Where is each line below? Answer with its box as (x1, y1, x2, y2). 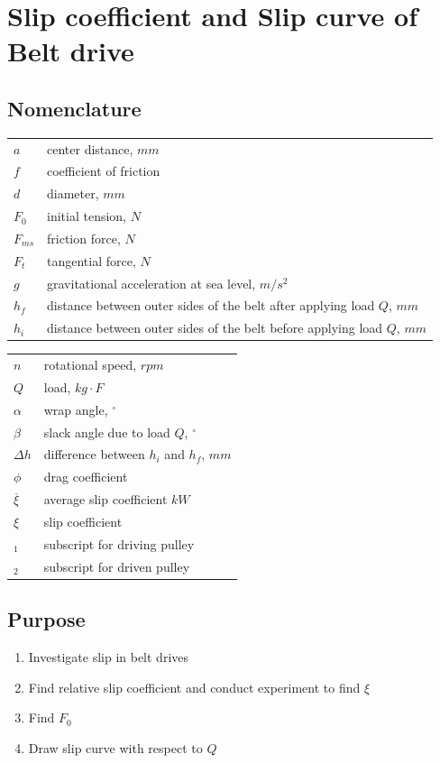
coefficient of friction (47, 161, 160, 180)
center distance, (47, 139, 133, 158)
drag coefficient (43, 467, 128, 486)
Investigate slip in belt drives (28, 648, 189, 666)
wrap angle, (43, 400, 108, 418)
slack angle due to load (43, 422, 170, 441)
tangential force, (47, 251, 136, 270)
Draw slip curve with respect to (28, 738, 203, 757)
